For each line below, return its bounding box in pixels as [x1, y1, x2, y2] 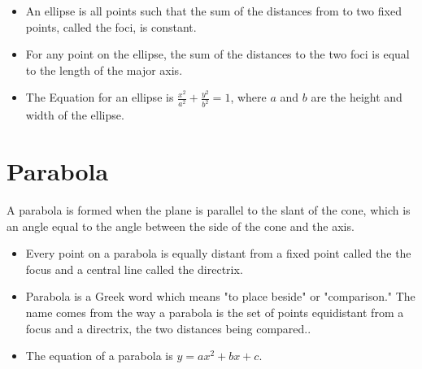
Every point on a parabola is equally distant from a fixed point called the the [25, 245, 411, 262]
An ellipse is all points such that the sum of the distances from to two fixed [25, 2, 402, 19]
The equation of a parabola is [25, 347, 173, 364]
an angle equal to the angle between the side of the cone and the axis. [7, 217, 355, 234]
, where [230, 89, 267, 106]
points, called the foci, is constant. [25, 18, 197, 35]
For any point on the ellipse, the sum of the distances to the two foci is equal [25, 46, 410, 63]
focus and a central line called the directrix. [25, 260, 243, 277]
